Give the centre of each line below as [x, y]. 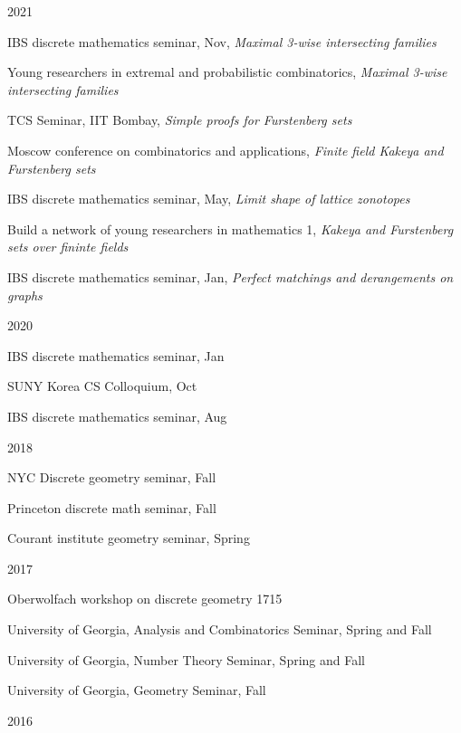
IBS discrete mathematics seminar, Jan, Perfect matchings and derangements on [230, 276]
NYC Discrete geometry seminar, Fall [112, 477]
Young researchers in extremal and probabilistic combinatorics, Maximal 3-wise [227, 72]
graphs [25, 295]
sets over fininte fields [68, 247]
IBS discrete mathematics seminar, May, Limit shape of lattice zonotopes [209, 199]
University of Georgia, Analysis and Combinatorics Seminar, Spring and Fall [220, 629]
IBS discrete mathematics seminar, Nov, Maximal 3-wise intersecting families [222, 41]
